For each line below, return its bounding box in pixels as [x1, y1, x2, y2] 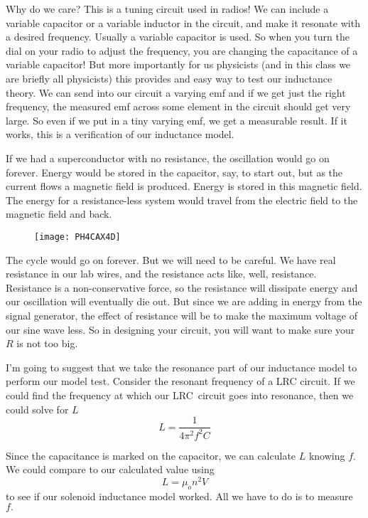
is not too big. [16, 336, 78, 351]
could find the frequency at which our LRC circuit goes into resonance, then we [6, 387, 354, 402]
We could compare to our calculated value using [6, 462, 215, 477]
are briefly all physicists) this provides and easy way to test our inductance [6, 70, 332, 85]
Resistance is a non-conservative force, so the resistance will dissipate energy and [6, 280, 358, 295]
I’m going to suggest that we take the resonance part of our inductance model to [6, 359, 357, 374]
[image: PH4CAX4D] [34, 231, 121, 242]
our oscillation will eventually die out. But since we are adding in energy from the [6, 294, 362, 309]
